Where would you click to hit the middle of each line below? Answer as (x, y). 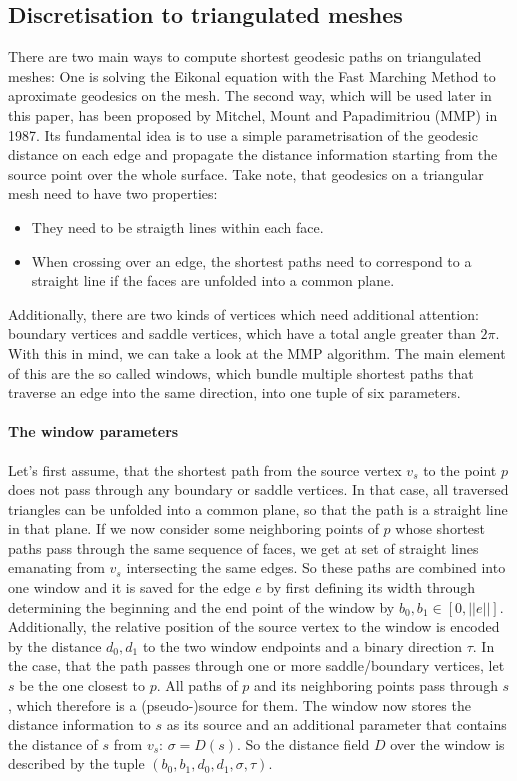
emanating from (56, 567)
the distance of (53, 743)
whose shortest (440, 528)
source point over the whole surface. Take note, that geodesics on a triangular (246, 173)
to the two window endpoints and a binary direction (302, 645)
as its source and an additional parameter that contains (336, 724)
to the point (460, 469)
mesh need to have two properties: (113, 193)
